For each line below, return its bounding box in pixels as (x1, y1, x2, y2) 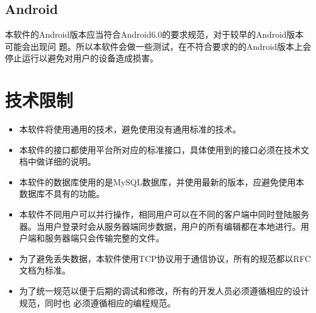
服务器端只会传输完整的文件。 (44, 232, 164, 244)
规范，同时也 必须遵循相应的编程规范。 (19, 296, 176, 309)
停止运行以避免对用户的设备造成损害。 (5, 52, 158, 64)
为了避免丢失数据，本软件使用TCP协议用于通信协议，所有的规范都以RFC (19, 252, 311, 264)
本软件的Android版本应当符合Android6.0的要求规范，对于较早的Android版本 (5, 28, 304, 41)
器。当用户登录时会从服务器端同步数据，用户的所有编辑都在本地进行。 (19, 219, 301, 232)
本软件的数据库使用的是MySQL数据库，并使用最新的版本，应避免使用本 (19, 175, 304, 188)
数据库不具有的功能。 (19, 187, 105, 200)
